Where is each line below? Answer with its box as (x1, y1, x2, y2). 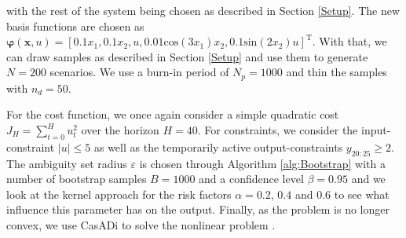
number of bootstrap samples (6, 170, 147, 187)
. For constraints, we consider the (197, 122, 358, 138)
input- (360, 122, 391, 138)
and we (351, 170, 386, 187)
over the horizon (81, 122, 159, 138)
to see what (334, 185, 390, 202)
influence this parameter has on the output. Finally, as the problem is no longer (6, 201, 390, 218)
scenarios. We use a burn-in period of (49, 64, 229, 80)
